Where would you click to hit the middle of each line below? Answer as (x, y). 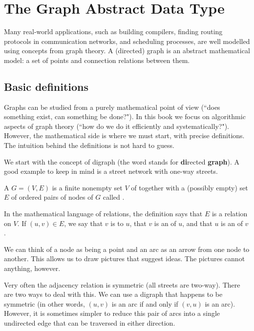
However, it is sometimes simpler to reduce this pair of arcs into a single (112, 313)
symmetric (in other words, (44, 303)
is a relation (230, 214)
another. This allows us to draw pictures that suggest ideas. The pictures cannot (125, 259)
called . (114, 197)
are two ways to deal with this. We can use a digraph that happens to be (113, 294)
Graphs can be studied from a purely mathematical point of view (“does (112, 107)
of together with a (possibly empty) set (190, 187)
